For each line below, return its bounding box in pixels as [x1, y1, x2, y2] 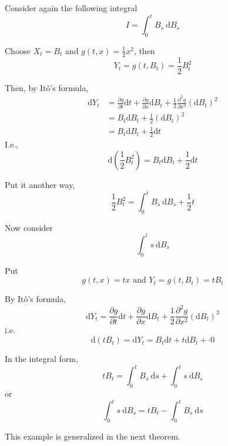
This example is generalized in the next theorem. [5, 430, 180, 442]
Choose [5, 44, 31, 56]
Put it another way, [5, 178, 75, 190]
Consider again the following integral [5, 2, 138, 14]
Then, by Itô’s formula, [5, 81, 89, 93]
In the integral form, [5, 353, 78, 365]
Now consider [5, 221, 53, 233]
